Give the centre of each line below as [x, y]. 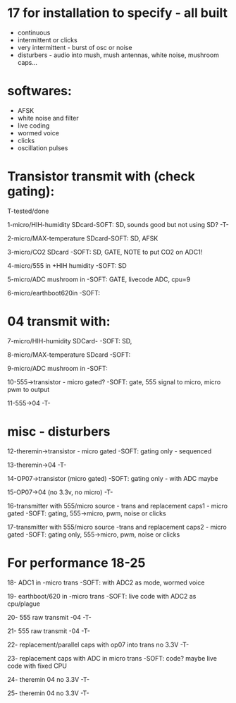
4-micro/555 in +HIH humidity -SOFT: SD [67, 265]
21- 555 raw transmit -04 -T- [49, 631]
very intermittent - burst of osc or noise [75, 47]
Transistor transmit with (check [101, 177]
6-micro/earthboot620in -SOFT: [54, 293]
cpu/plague [24, 604]
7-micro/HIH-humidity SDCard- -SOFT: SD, [70, 341]
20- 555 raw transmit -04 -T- [49, 617]
